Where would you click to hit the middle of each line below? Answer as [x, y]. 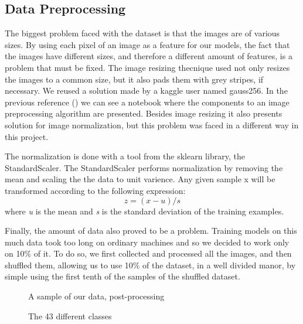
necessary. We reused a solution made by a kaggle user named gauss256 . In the [146, 91]
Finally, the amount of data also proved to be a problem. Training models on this [151, 231]
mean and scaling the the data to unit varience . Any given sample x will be [140, 179]
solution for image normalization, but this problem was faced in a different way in [152, 125]
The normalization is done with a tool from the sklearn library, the [125, 156]
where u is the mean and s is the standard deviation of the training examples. [144, 211]
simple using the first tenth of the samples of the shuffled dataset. [122, 276]
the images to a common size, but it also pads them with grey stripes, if [134, 79]
